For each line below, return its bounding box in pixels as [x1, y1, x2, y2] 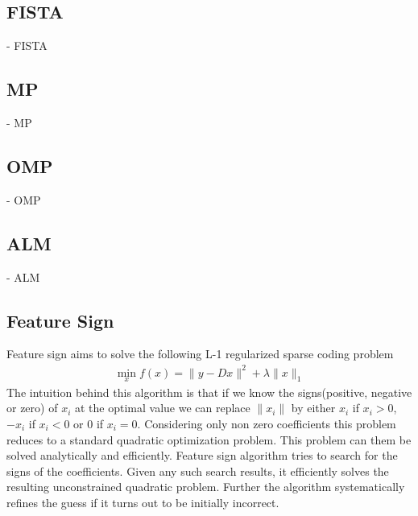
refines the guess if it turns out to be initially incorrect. [6, 493, 279, 510]
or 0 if [73, 415, 104, 431]
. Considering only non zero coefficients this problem [137, 415, 396, 431]
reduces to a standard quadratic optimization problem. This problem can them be [6, 431, 412, 448]
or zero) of [6, 399, 58, 416]
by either [291, 399, 336, 416]
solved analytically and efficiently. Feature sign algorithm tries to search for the [6, 447, 398, 464]
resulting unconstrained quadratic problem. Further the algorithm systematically [6, 478, 405, 495]
